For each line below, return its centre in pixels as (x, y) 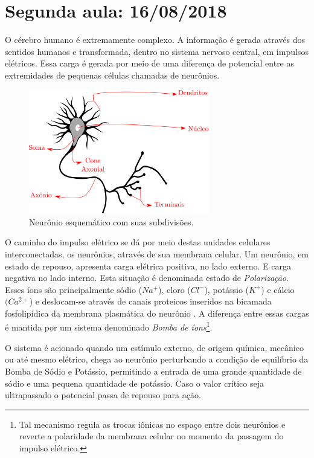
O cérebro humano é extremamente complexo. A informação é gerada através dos (155, 40)
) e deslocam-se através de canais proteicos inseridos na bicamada (150, 301)
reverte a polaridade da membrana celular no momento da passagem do (151, 436)
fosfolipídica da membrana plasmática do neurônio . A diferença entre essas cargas (157, 313)
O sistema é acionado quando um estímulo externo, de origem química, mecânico (154, 347)
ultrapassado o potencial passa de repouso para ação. (103, 395)
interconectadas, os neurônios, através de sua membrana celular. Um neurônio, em (157, 253)
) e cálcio (278, 289)
